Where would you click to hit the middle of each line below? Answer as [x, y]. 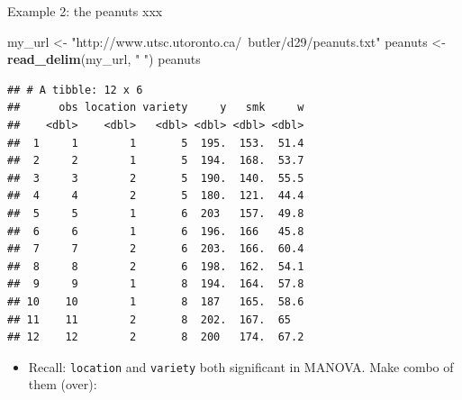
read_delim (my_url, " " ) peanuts [104, 59]
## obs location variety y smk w [156, 108]
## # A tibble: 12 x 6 [75, 90]
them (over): [63, 384]
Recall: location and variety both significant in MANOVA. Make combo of [241, 366]
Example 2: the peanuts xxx [85, 11]
